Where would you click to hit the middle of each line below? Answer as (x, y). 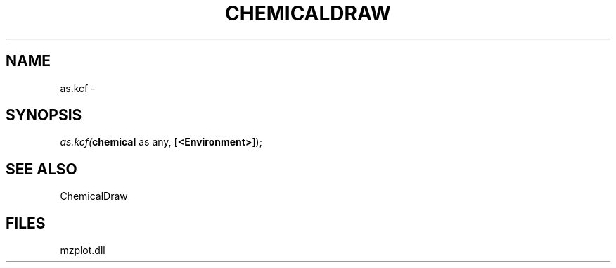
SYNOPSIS (44, 115)
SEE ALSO (41, 169)
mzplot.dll (83, 250)
